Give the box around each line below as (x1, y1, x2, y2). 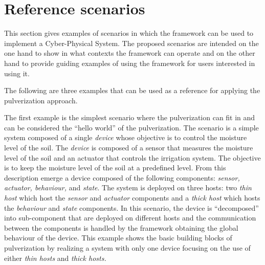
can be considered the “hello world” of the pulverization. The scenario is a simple (4, 122, 259, 132)
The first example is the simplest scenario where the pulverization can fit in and (4, 112, 255, 123)
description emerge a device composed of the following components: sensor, (4, 172, 240, 183)
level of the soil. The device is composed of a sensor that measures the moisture (4, 142, 253, 153)
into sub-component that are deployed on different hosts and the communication (4, 212, 256, 223)
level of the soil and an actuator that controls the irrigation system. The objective (4, 152, 261, 163)
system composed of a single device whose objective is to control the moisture (4, 132, 247, 143)
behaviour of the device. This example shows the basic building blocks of (4, 232, 232, 243)
